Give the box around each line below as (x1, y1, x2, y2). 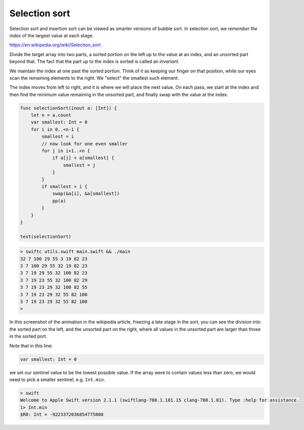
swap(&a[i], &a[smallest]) (52, 191, 120, 196)
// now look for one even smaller (41, 141, 128, 146)
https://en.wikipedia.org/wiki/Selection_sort (9, 42, 101, 48)
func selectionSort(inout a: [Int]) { (20, 105, 117, 111)
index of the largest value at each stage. (9, 32, 94, 38)
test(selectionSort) (20, 234, 71, 239)
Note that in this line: (9, 342, 53, 349)
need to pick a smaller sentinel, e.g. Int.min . (9, 376, 105, 383)
